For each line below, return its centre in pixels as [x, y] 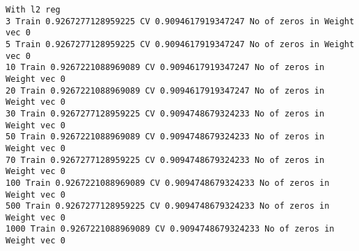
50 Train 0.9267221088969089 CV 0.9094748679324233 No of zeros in [165, 137]
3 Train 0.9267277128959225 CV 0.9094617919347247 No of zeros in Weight [180, 21]
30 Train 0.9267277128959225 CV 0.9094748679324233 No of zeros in [165, 113]
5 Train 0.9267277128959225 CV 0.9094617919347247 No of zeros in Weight [180, 44]
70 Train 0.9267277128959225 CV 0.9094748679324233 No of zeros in [165, 160]
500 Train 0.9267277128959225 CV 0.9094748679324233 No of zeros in [168, 206]
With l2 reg [33, 10]
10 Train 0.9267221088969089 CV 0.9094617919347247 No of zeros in [165, 68]
